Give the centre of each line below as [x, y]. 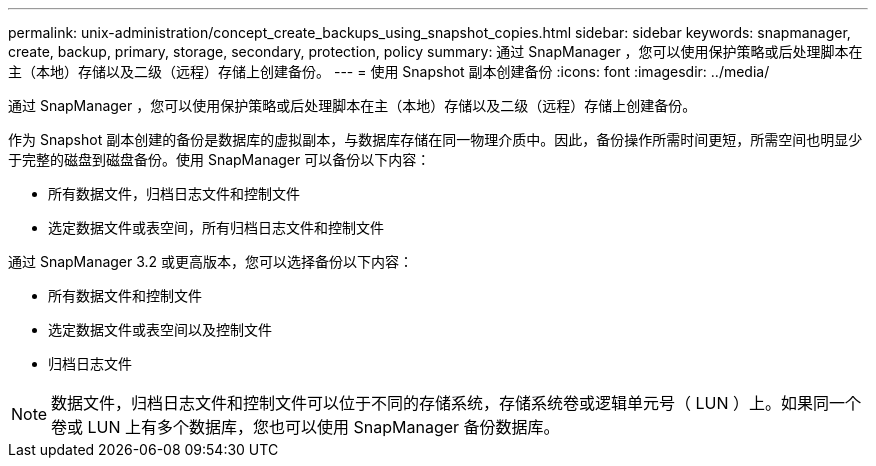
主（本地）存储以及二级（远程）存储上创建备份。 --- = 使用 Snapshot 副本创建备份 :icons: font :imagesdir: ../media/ [389, 71]
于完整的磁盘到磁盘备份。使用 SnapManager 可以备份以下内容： [219, 159]
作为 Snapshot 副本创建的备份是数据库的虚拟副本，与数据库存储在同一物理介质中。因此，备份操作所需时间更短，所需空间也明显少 [435, 139]
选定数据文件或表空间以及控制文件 [160, 329]
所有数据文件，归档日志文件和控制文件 [174, 193]
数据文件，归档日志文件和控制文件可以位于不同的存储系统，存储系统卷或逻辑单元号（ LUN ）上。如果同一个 [456, 403]
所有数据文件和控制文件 [125, 295]
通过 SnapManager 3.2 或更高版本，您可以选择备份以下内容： [211, 261]
